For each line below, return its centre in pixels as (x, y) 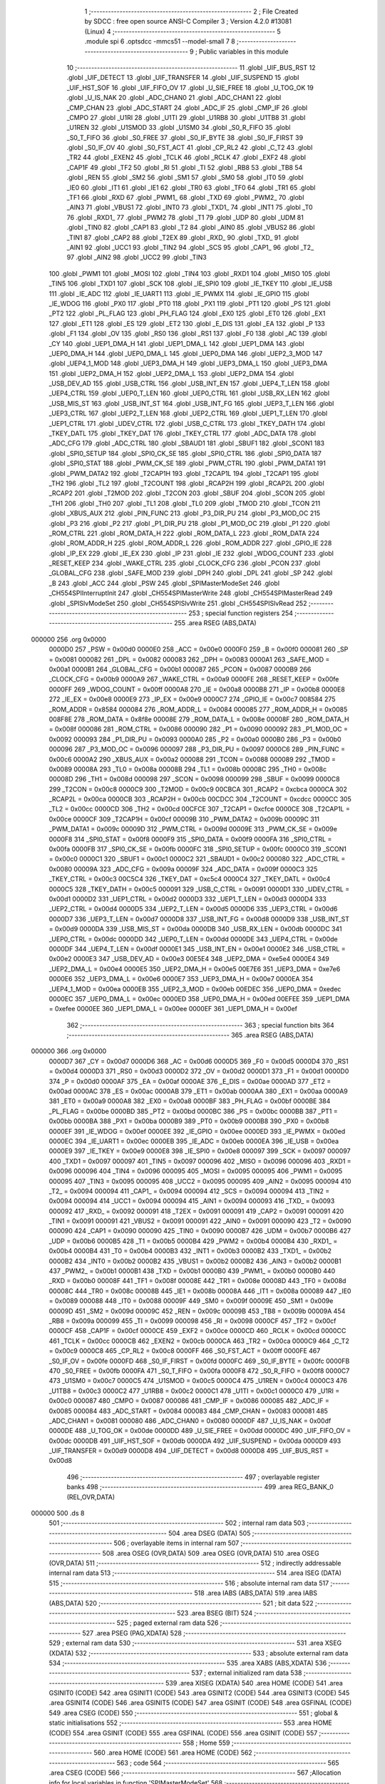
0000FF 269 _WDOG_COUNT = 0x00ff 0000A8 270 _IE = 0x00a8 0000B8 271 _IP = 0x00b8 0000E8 (197, 689)
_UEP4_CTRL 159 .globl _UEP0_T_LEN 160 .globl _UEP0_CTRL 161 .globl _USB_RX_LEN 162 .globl (189, 393)
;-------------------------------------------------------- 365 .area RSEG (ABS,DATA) (190, 1035)
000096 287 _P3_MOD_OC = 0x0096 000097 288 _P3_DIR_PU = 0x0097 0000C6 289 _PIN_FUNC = (197, 749)
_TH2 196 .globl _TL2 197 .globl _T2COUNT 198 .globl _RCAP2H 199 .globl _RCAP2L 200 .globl (186, 483)
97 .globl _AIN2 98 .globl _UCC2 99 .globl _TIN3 (137, 258)
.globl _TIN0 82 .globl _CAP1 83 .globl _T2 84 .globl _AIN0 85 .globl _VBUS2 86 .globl (191, 228)
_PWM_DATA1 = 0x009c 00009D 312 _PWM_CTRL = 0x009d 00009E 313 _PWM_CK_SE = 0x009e (193, 829)
